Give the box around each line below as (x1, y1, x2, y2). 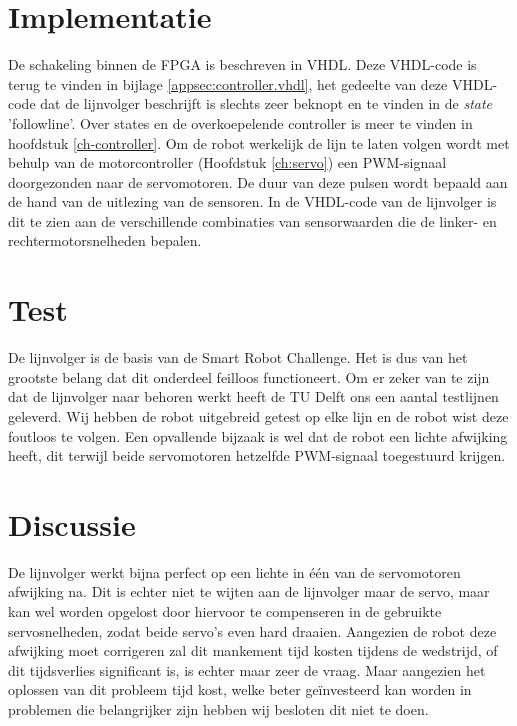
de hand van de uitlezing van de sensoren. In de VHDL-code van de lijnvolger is (8, 191, 497, 212)
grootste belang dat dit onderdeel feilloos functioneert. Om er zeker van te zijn (8, 366, 490, 387)
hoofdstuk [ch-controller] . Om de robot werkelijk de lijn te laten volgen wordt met (8, 132, 510, 153)
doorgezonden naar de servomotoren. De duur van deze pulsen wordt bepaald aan (8, 171, 508, 192)
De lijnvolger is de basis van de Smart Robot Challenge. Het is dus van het (8, 347, 468, 368)
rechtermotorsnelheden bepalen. (8, 230, 202, 251)
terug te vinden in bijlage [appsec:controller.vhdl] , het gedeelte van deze (8, 73, 448, 94)
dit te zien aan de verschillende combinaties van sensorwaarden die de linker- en (8, 210, 497, 231)
